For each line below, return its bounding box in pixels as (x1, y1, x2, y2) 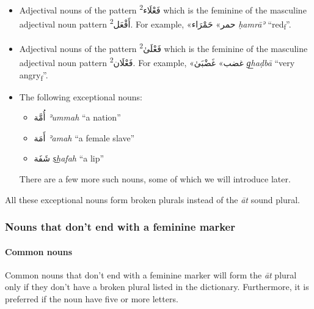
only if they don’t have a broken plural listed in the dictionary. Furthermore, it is (5, 280, 309, 293)
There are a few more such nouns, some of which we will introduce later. (19, 173, 291, 185)
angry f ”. (19, 68, 48, 83)
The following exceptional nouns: (19, 90, 142, 103)
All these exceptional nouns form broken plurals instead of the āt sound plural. (5, 193, 300, 206)
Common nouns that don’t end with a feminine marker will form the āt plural (5, 268, 297, 281)
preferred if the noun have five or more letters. (5, 292, 178, 305)
